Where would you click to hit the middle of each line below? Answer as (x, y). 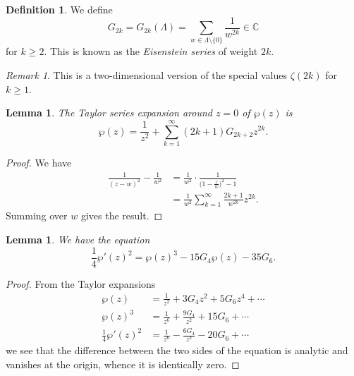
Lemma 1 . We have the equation (78, 239)
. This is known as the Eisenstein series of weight (151, 51)
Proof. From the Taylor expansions (81, 283)
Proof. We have (39, 162)
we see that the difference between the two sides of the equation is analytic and (177, 350)
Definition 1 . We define (59, 9)
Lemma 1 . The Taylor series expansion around (109, 113)
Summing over (37, 216)
